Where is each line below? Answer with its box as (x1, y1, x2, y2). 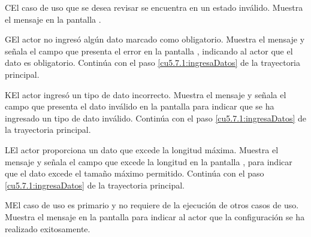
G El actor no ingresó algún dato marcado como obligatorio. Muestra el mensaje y (5, 33, 305, 45)
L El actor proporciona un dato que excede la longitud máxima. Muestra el (5, 143, 279, 156)
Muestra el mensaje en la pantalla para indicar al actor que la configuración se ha (5, 210, 305, 223)
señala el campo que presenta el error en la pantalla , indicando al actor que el (5, 44, 293, 57)
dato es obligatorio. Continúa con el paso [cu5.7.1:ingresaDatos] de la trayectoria (5, 56, 301, 69)
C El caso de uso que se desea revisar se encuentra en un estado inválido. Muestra (5, 1, 303, 13)
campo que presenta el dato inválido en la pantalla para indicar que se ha (5, 100, 274, 113)
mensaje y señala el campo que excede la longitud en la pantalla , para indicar (5, 155, 292, 168)
